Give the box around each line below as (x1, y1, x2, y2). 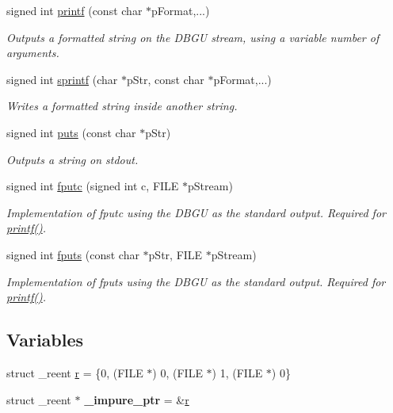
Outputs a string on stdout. (6, 151, 139, 167)
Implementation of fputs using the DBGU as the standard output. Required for (6, 273, 386, 289)
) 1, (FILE (212, 364, 263, 380)
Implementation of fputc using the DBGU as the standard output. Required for (6, 204, 386, 220)
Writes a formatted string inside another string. (6, 98, 238, 114)
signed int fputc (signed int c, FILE (6, 178, 179, 194)
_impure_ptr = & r (84, 391, 189, 407)
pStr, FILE (148, 246, 203, 262)
